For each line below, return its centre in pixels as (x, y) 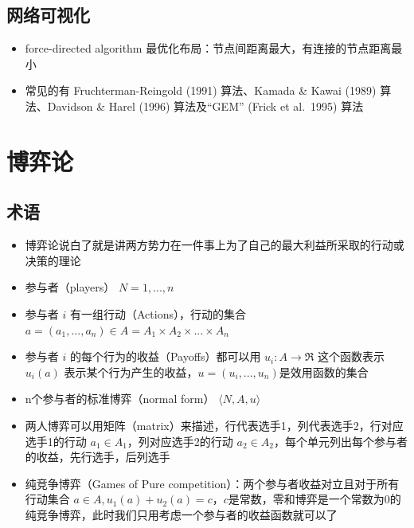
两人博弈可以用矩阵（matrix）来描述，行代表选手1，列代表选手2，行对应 (214, 425)
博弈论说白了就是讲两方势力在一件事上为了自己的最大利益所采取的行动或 (215, 245)
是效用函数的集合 (324, 372)
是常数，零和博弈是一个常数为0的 (314, 499)
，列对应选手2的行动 (180, 441)
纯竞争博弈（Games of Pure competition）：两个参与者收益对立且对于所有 (212, 483)
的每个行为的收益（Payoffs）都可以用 (165, 356)
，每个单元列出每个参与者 (340, 441)
